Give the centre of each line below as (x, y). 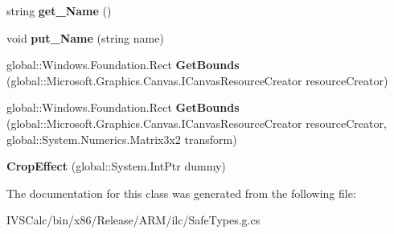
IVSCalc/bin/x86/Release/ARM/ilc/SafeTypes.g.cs (133, 220)
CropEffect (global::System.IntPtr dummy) (116, 166)
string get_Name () (59, 10)
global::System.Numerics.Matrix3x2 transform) (122, 139)
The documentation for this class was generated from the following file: (181, 193)
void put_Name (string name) (85, 37)
